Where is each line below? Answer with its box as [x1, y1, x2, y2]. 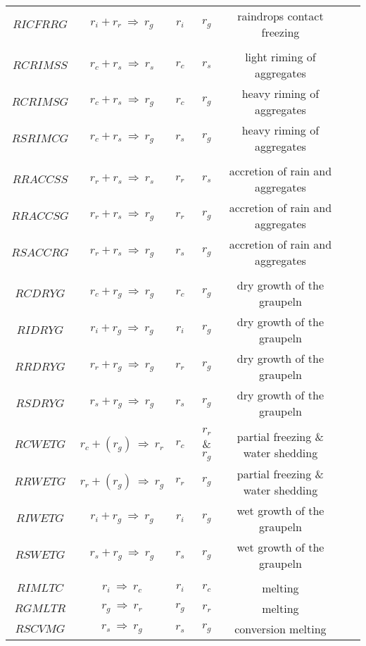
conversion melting [234, 620, 327, 637]
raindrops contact [237, 8, 324, 24]
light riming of [245, 49, 316, 65]
